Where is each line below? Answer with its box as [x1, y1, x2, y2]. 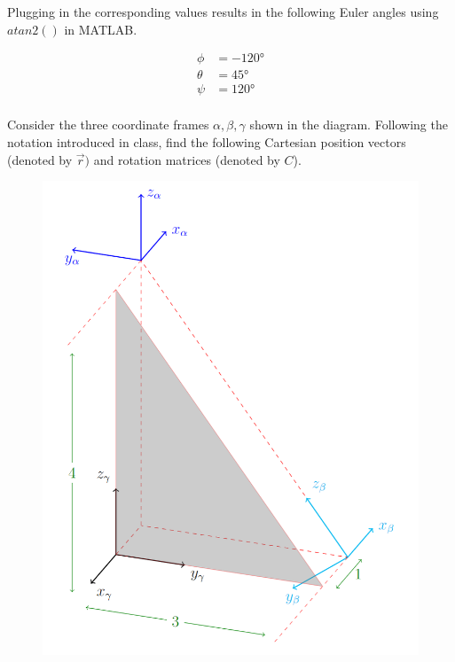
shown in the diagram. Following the [249, 115, 448, 134]
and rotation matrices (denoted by [93, 150, 280, 168]
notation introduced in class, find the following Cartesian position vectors [7, 132, 406, 151]
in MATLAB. [64, 19, 137, 38]
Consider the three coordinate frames [7, 115, 209, 134]
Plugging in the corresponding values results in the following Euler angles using [7, 3, 439, 20]
